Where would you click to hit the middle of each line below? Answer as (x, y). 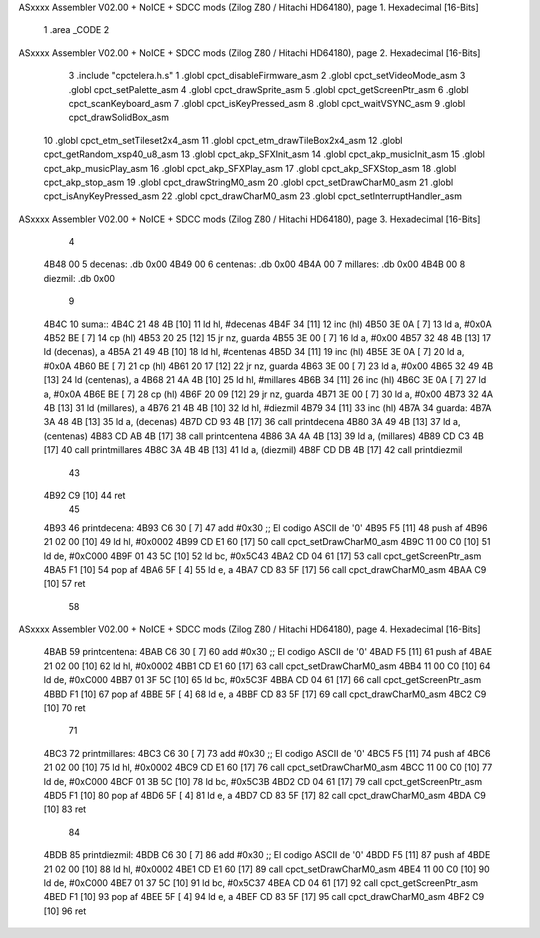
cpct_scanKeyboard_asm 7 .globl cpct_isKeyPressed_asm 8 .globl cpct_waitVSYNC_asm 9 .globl (267, 103)
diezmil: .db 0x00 (79, 278)
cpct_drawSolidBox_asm (119, 117)
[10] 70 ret (64, 708)
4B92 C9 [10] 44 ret (84, 495)
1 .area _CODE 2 (76, 30)
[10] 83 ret (65, 809)
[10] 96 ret (65, 911)
